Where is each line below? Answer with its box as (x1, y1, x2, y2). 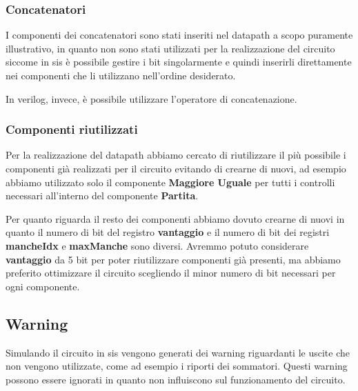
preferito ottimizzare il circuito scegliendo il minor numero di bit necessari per (6, 265, 336, 280)
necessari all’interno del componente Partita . (6, 188, 199, 203)
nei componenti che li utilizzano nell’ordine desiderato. (6, 68, 236, 82)
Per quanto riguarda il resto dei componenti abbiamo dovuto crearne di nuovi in (6, 211, 345, 225)
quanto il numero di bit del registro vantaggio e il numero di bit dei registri (6, 225, 330, 239)
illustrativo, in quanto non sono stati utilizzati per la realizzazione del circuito (6, 41, 335, 55)
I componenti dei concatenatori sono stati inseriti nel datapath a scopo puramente (6, 28, 353, 42)
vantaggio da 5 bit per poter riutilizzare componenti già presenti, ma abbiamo (6, 252, 341, 266)
